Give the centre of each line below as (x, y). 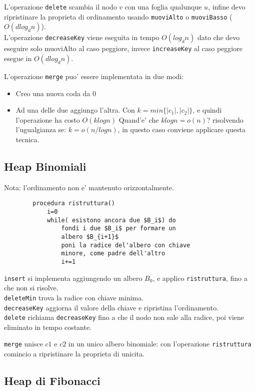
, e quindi (207, 110)
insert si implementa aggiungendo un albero (73, 278)
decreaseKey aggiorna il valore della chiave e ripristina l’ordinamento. (111, 307)
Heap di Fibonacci (52, 381)
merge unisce (23, 344)
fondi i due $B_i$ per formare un (118, 229)
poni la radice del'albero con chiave (126, 245)
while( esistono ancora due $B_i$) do (111, 220)
